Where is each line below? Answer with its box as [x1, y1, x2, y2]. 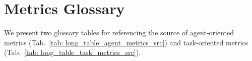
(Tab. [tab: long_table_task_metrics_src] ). [4, 47, 141, 57]
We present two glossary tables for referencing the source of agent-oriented [4, 27, 234, 38]
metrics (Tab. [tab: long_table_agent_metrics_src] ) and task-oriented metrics [4, 37, 248, 47]
